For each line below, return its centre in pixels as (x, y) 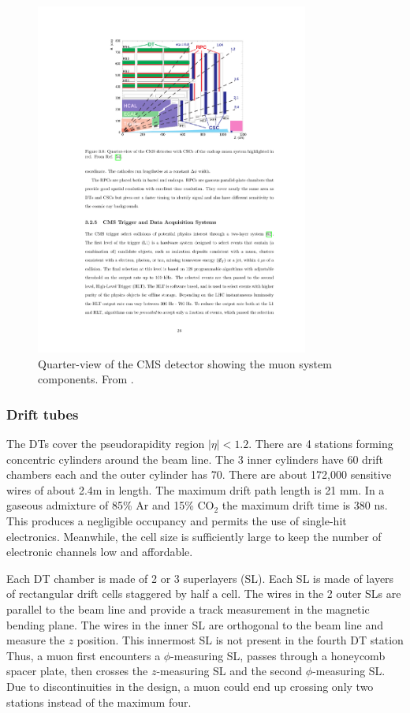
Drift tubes (43, 414)
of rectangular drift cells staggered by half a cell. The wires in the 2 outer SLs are (204, 594)
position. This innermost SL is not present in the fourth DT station (240, 640)
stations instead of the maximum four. (99, 702)
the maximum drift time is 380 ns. (305, 505)
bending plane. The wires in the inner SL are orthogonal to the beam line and (195, 624)
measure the (35, 640)
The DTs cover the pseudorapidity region (106, 444)
